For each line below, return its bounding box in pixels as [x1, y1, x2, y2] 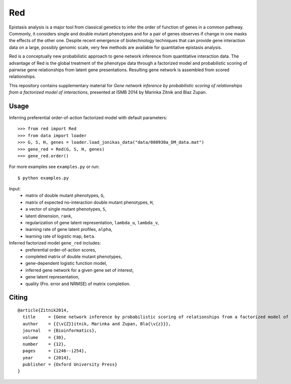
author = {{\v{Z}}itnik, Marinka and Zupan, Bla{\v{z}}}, [22, 321, 171, 326]
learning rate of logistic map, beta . [25, 233, 96, 239]
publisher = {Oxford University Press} [22, 362, 117, 368]
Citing [9, 293, 28, 302]
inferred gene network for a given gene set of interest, [25, 267, 134, 273]
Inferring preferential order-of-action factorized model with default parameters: [9, 114, 167, 121]
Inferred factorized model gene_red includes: [9, 240, 101, 246]
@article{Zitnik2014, [17, 307, 69, 313]
